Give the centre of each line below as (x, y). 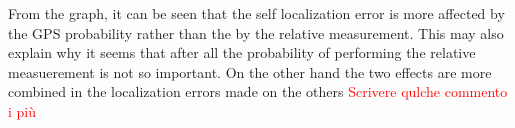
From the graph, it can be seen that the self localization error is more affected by (256, 13)
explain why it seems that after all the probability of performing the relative (242, 52)
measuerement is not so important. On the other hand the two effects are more (250, 71)
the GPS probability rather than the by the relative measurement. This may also (256, 32)
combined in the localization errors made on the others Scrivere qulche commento (258, 91)
